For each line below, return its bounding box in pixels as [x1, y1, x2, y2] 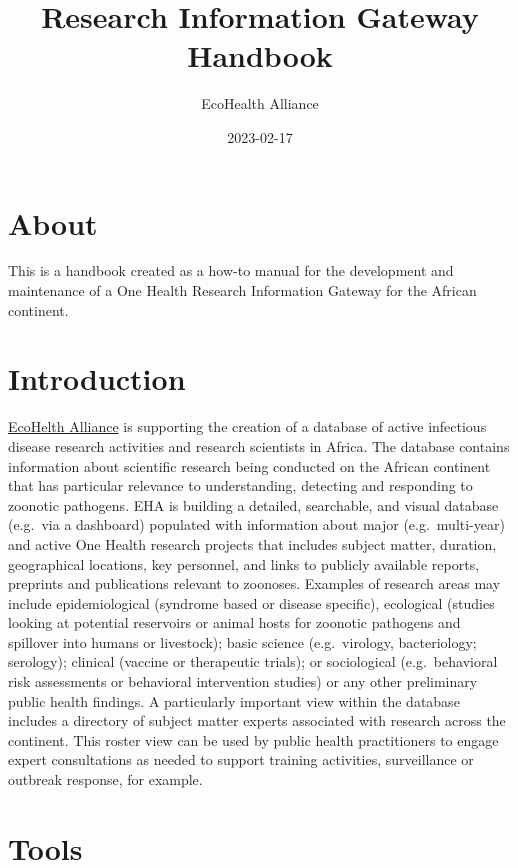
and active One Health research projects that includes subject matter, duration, [8, 533, 497, 554]
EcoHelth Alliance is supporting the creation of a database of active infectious [8, 416, 487, 437]
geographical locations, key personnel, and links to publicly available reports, [8, 553, 480, 574]
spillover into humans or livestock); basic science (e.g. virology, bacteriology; [8, 631, 477, 652]
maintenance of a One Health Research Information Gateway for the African [8, 280, 477, 301]
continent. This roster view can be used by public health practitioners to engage [8, 729, 499, 750]
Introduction [8, 358, 186, 399]
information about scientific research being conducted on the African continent [8, 455, 491, 476]
